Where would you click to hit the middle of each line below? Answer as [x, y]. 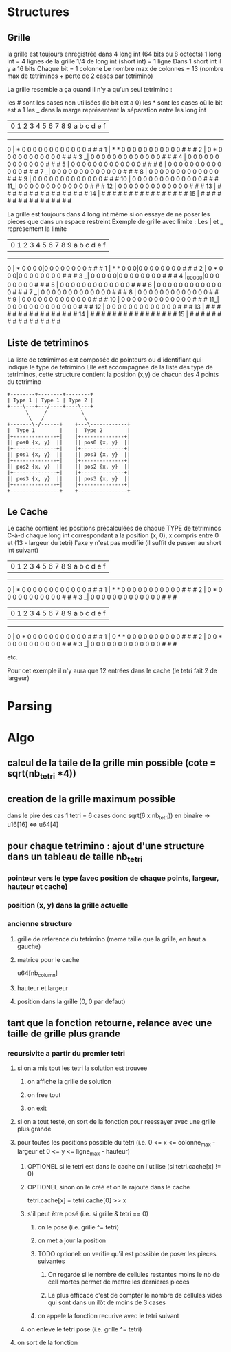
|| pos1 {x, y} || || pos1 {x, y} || [69, 454]
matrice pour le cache [48, 959]
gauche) [29, 946]
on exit [37, 1108]
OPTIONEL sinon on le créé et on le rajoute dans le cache [109, 1187]
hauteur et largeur [43, 988]
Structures [38, 12]
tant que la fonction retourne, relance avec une [110, 1023]
